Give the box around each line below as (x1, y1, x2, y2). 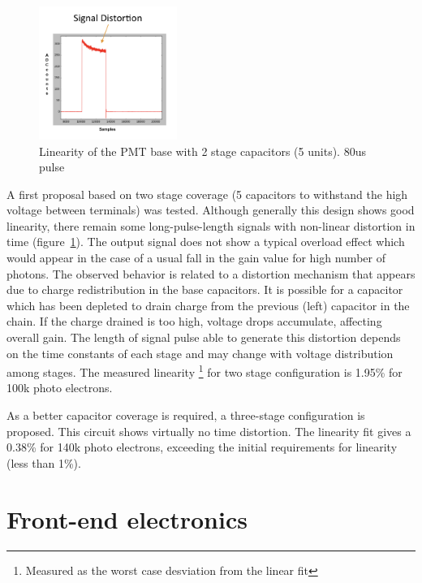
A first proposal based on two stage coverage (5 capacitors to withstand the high (6, 185, 408, 202)
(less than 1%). (6, 454, 81, 471)
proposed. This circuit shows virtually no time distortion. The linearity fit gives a (6, 422, 411, 439)
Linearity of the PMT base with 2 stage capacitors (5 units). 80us (39, 142, 366, 159)
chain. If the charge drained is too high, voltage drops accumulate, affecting (6, 313, 382, 330)
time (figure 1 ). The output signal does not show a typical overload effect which (6, 233, 405, 250)
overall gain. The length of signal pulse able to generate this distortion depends (6, 329, 401, 346)
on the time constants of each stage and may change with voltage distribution (6, 344, 394, 361)
